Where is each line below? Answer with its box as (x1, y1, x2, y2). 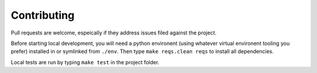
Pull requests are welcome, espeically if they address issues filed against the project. (11, 29, 217, 36)
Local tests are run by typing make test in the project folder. (11, 58, 160, 65)
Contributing (11, 9, 75, 22)
